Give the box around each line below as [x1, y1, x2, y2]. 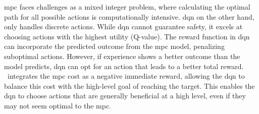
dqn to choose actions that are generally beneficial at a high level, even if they [4, 90, 246, 101]
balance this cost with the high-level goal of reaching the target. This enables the [4, 80, 255, 91]
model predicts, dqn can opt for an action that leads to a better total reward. [4, 61, 244, 71]
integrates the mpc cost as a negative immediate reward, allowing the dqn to [7, 71, 245, 81]
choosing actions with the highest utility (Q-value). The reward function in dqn [4, 31, 250, 41]
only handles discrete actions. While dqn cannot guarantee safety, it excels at [4, 21, 243, 32]
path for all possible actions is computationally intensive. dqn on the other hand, [4, 11, 254, 22]
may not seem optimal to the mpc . [4, 100, 112, 110]
